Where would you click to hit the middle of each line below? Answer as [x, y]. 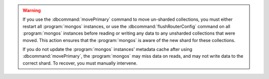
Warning [32, 10]
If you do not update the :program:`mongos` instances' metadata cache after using [108, 49]
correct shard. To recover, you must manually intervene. [80, 63]
